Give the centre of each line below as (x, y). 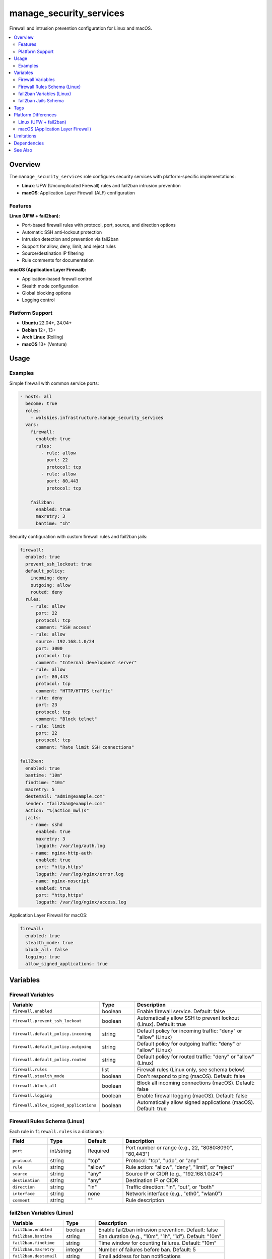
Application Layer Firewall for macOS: (48, 915)
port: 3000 (49, 649)
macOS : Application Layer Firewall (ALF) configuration (79, 193)
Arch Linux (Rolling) (43, 337)
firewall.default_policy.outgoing (52, 1047)
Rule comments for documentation (58, 260)
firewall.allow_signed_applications (54, 1105)
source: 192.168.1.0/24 (65, 641)
